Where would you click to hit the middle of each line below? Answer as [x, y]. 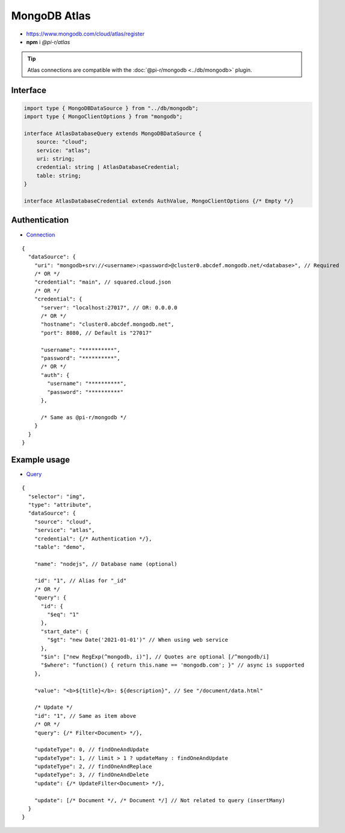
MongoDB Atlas [51, 16]
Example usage [41, 459]
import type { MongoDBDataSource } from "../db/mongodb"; [111, 108]
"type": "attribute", [60, 505]
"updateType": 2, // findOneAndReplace [93, 767]
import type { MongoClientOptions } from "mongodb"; [103, 117]
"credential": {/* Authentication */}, [93, 539]
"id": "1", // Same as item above [85, 716]
